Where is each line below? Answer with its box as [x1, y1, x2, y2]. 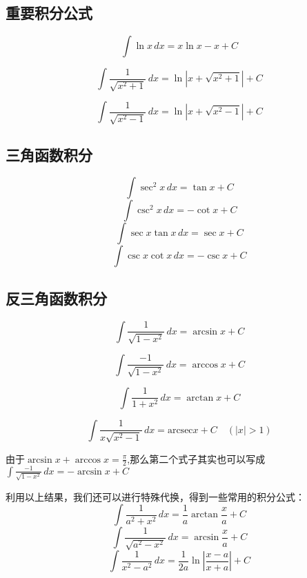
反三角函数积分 [6, 287, 107, 308]
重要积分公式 [6, 2, 92, 23]
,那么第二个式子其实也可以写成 [127, 451, 266, 466]
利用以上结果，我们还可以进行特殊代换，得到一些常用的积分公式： [6, 489, 305, 504]
